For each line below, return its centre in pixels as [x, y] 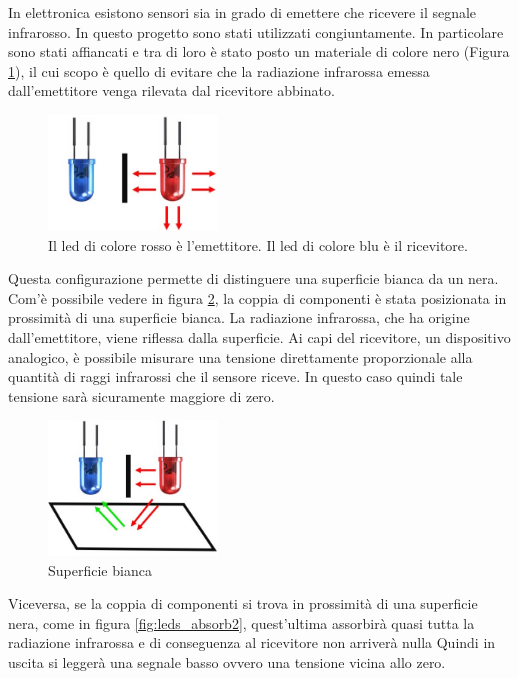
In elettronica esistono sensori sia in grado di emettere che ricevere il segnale [242, 12]
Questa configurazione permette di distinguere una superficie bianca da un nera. [253, 278]
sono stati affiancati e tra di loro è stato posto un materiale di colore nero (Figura [259, 51]
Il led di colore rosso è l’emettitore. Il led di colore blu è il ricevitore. [258, 244]
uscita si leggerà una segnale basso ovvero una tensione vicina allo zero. [227, 662]
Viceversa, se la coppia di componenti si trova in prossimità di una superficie [243, 603]
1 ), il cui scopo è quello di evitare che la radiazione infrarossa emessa [219, 70]
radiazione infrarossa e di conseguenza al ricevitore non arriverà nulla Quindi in [252, 642]
